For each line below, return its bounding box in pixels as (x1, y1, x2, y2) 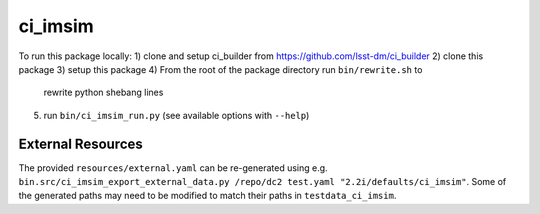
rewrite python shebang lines (43, 86, 164, 99)
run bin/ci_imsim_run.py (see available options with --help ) (43, 109, 310, 121)
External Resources (18, 135, 144, 152)
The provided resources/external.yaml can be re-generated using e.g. (18, 161, 329, 174)
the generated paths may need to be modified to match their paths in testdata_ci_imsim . (18, 190, 397, 202)
